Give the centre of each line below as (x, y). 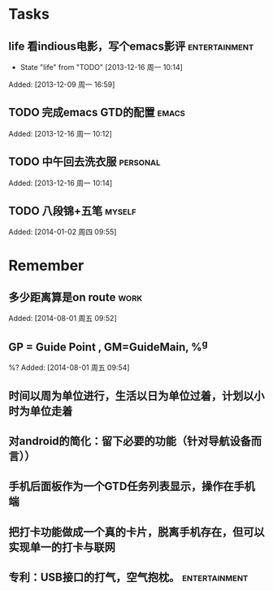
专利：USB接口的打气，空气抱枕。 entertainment (128, 578)
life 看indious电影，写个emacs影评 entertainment (131, 46)
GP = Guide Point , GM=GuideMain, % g (108, 345)
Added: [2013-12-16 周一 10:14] (61, 183)
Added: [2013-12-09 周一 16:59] (62, 85)
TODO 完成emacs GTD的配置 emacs (97, 113)
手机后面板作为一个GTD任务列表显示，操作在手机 (132, 487)
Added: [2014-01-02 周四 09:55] (63, 232)
